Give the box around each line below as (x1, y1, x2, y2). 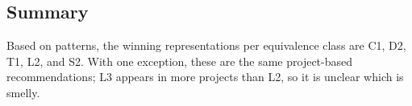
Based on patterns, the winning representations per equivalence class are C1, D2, (6, 37, 406, 54)
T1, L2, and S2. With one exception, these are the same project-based (6, 52, 353, 69)
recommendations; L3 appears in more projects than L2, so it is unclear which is (6, 68, 404, 85)
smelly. (6, 84, 40, 100)
